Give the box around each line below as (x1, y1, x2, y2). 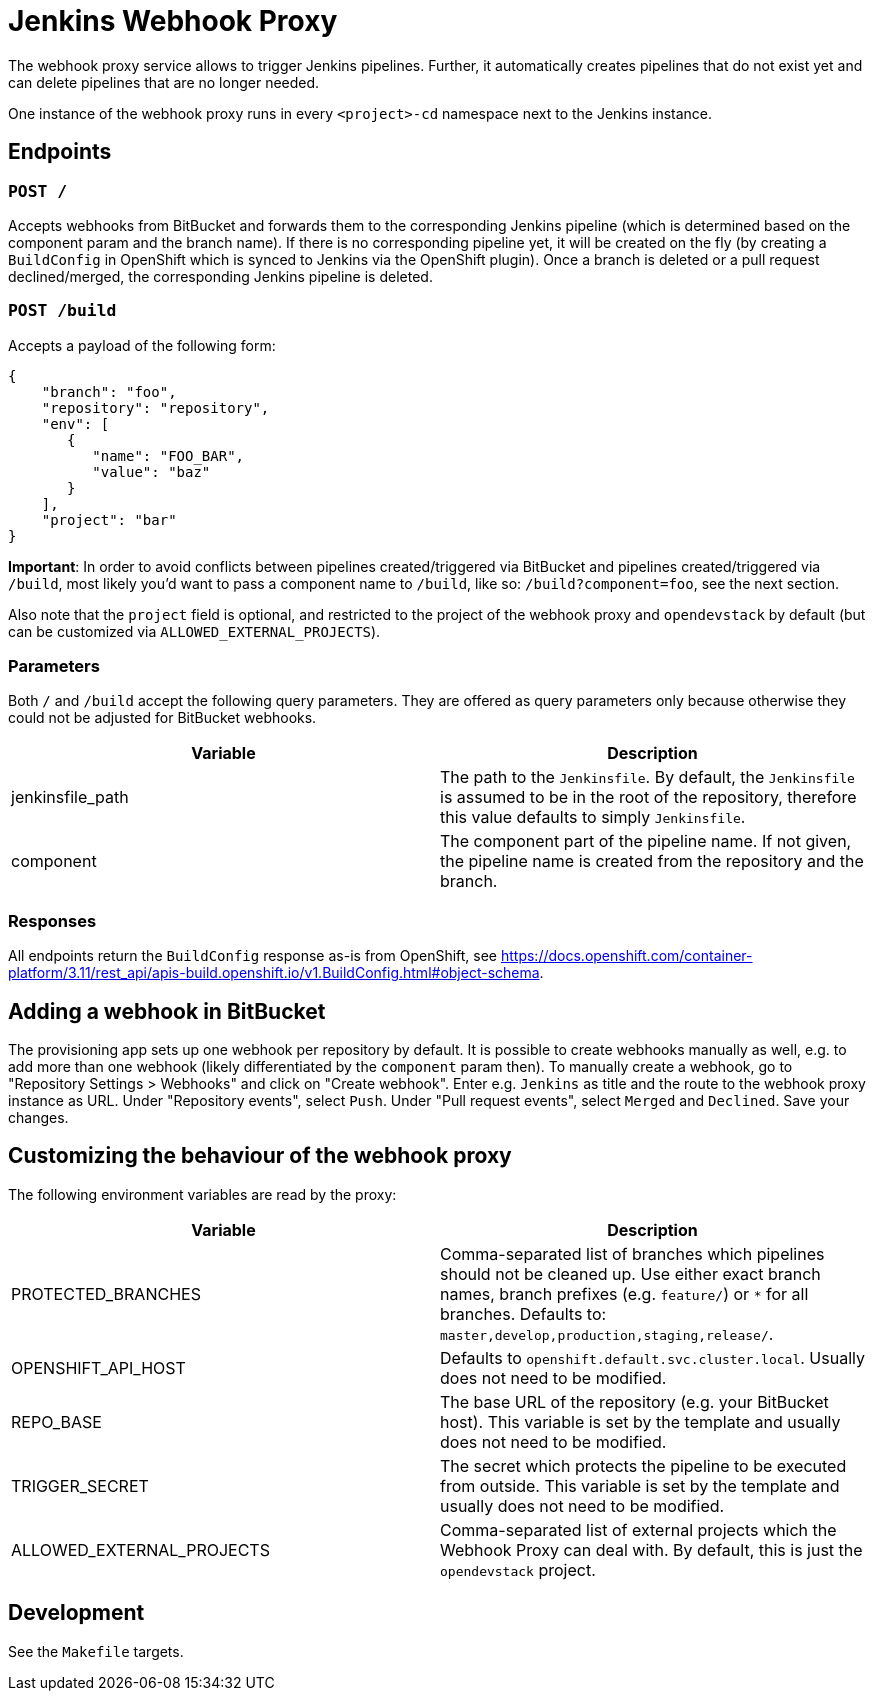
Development (8, 1600, 145, 1626)
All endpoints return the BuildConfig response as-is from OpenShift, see (8, 947, 498, 965)
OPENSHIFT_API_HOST (11, 1357, 186, 1378)
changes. (8, 1109, 69, 1127)
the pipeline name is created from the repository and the (440, 851, 864, 872)
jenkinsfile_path (11, 787, 129, 808)
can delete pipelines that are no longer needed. (8, 73, 320, 91)
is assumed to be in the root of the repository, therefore (440, 787, 857, 808)
